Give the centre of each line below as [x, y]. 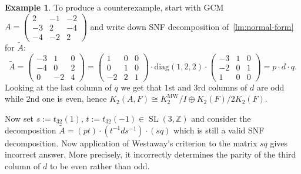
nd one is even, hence [68, 98]
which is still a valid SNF [219, 130]
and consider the [221, 118]
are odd [270, 87]
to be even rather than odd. [100, 165]
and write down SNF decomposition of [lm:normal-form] [192, 26]
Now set [19, 118]
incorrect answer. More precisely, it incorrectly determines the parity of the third [150, 154]
